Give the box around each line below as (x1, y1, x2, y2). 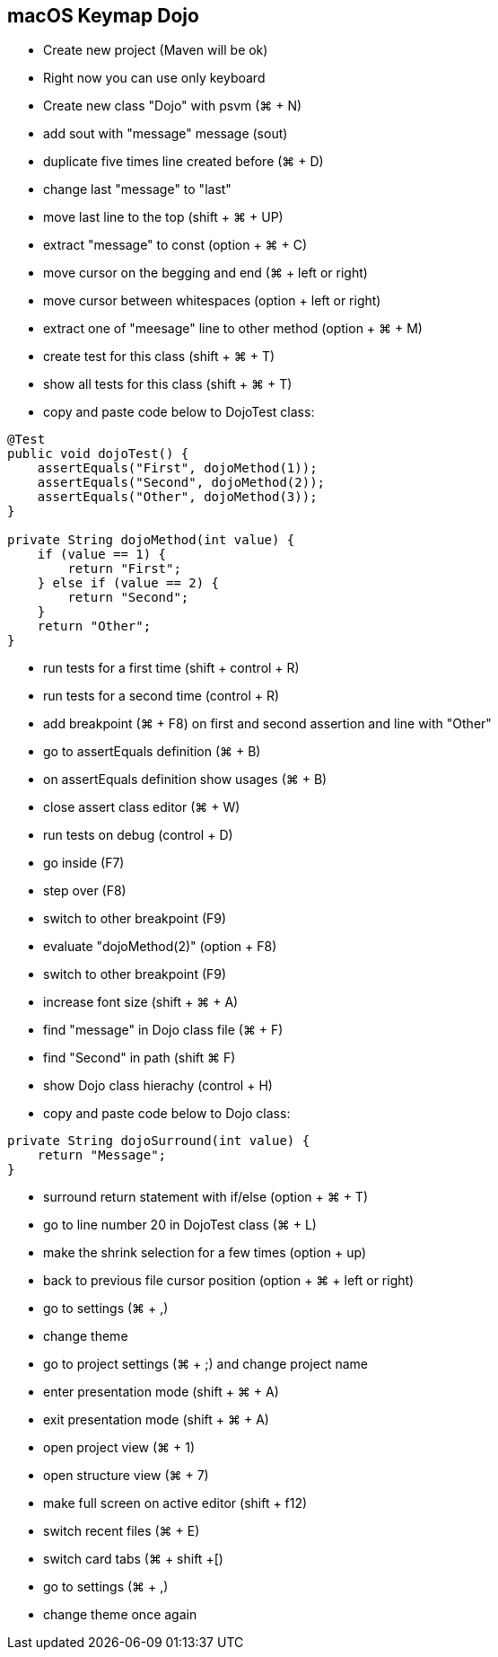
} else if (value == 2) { (37, 576, 220, 591)
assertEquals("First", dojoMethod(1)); (37, 461, 318, 476)
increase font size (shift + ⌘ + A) (43, 994, 239, 1010)
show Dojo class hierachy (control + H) (43, 1078, 273, 1094)
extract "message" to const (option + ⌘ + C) (43, 237, 308, 253)
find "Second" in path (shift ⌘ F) (43, 1050, 236, 1066)
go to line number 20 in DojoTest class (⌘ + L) (43, 1217, 317, 1233)
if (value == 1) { (37, 547, 167, 562)
